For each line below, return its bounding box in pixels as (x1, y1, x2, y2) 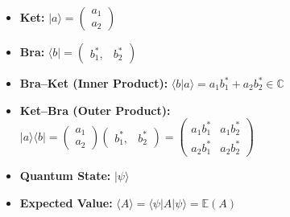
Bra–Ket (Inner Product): (19, 75, 168, 91)
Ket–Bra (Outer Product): (19, 101, 171, 118)
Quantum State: (19, 167, 111, 184)
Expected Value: (19, 194, 113, 211)
